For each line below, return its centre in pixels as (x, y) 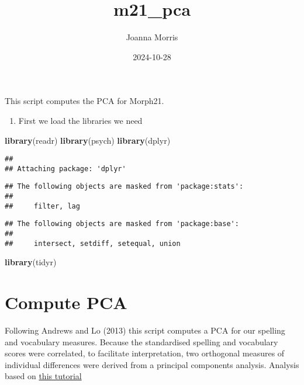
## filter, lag (42, 206)
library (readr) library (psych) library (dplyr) (88, 140)
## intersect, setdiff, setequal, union (93, 243)
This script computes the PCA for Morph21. (84, 101)
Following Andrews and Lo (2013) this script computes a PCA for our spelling (145, 330)
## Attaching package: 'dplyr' (65, 169)
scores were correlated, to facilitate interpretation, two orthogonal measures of (145, 353)
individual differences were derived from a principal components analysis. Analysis (152, 364)
